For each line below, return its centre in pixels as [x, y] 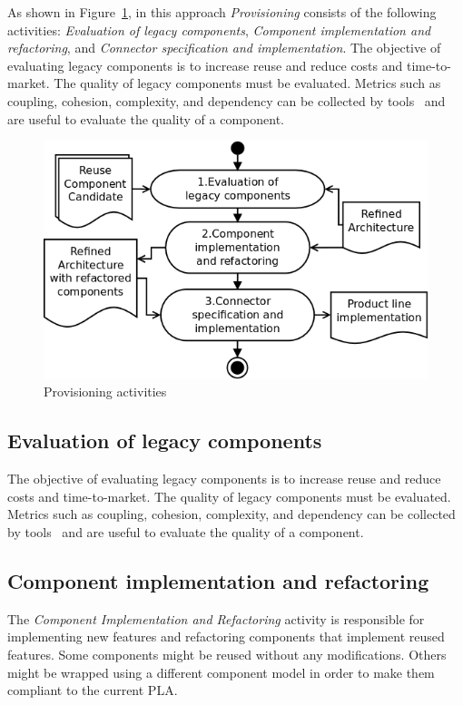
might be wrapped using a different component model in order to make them [221, 672]
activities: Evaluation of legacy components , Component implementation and [219, 29]
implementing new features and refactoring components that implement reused [226, 636]
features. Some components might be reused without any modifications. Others [227, 654]
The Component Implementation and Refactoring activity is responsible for [216, 618]
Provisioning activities [105, 392]
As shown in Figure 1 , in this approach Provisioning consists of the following [222, 12]
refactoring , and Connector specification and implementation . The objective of [224, 48]
